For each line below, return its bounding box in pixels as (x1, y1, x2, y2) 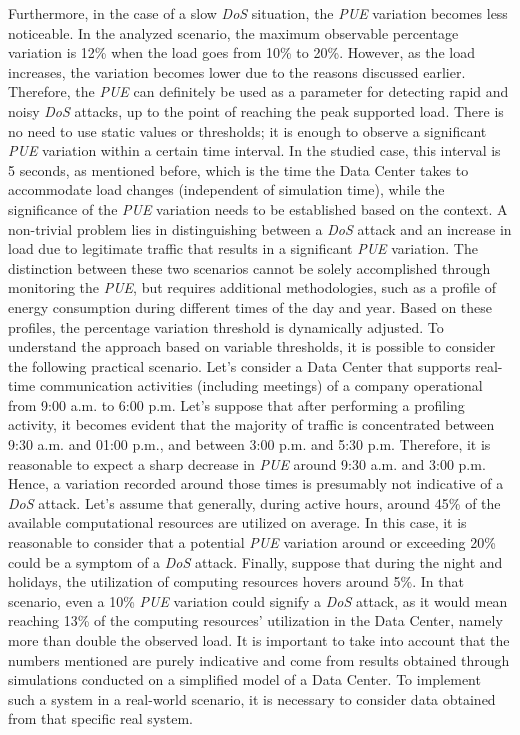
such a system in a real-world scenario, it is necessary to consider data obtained (8, 688, 496, 709)
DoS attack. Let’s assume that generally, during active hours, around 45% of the (8, 492, 501, 513)
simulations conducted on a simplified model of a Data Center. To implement (8, 669, 481, 690)
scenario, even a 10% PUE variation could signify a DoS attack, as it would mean (8, 590, 508, 611)
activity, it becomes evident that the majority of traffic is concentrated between (8, 414, 495, 435)
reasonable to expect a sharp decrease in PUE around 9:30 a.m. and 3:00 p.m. (8, 453, 486, 474)
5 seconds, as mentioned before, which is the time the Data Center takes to (8, 159, 469, 180)
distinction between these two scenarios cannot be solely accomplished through (8, 257, 491, 278)
